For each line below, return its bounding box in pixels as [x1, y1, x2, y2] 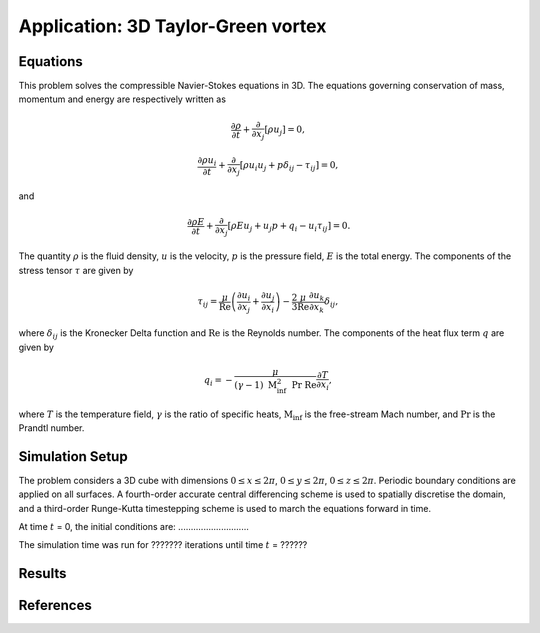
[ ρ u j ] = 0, [264, 124, 305, 137]
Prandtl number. [18, 422, 85, 434]
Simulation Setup [18, 448, 129, 465]
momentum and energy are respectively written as [18, 93, 227, 105]
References [18, 597, 92, 614]
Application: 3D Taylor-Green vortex [18, 15, 327, 37]
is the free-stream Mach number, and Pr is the [304, 408, 496, 420]
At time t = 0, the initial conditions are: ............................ [18, 521, 249, 533]
